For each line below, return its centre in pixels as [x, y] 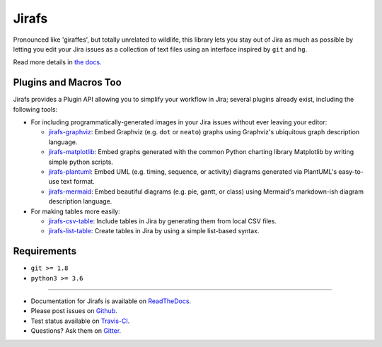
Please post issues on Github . [74, 311]
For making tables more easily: [75, 211]
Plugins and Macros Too [67, 82]
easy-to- [351, 171]
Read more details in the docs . [57, 62]
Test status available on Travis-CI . [80, 321]
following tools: [35, 109]
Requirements [45, 251]
